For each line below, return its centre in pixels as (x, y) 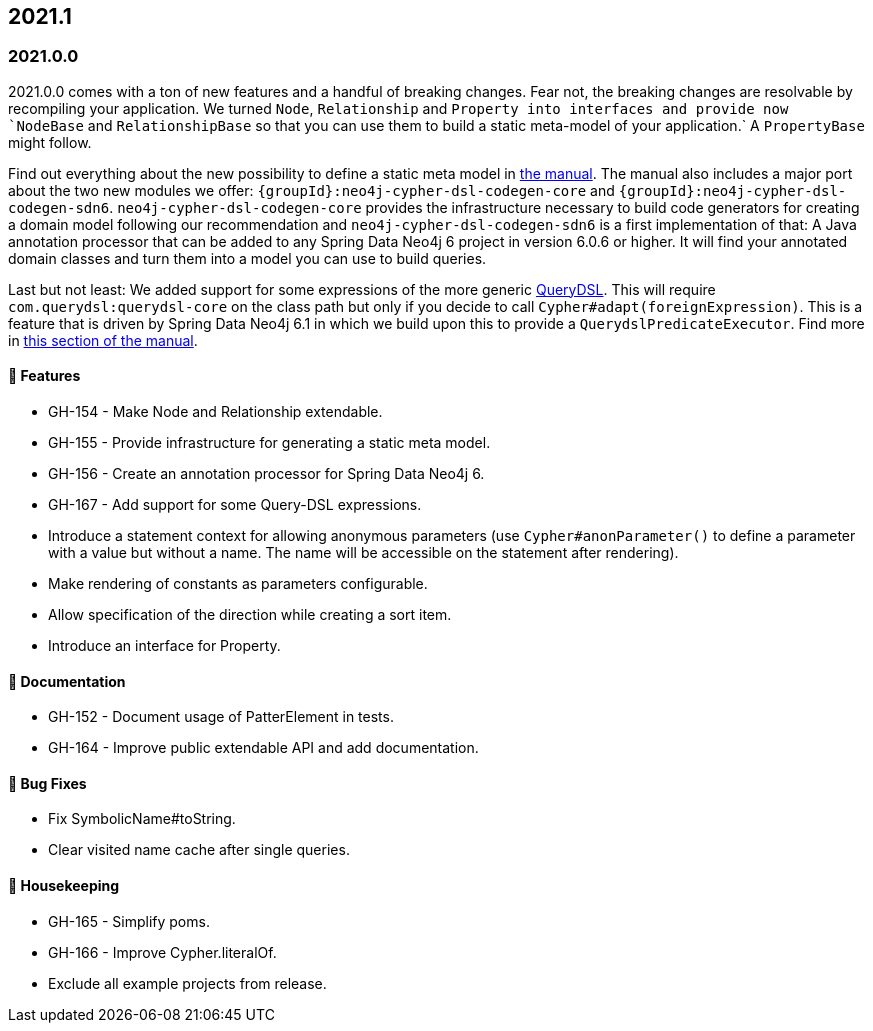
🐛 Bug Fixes (47, 783)
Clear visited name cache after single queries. (199, 850)
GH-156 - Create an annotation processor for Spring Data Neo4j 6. (266, 474)
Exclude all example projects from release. (187, 983)
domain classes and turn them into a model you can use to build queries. (247, 258)
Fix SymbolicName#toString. (142, 819)
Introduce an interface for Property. (164, 646)
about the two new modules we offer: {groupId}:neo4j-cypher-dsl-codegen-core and (311, 190)
